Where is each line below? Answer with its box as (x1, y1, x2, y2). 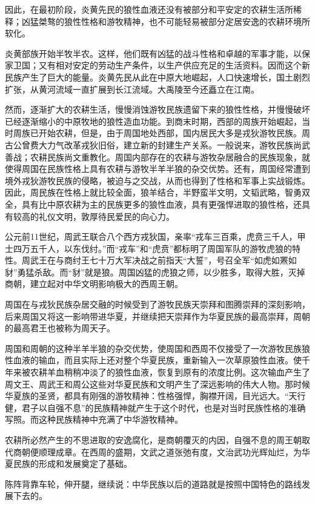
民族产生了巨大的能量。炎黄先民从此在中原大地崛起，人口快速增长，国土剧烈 (5, 70, 310, 83)
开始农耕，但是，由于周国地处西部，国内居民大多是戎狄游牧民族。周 (38, 127, 310, 139)
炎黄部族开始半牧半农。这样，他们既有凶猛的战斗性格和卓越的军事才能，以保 (5, 47, 310, 59)
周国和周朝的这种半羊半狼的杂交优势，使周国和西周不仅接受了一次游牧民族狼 (5, 342, 310, 354)
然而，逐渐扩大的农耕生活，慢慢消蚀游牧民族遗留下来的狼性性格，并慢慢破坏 (5, 103, 310, 116)
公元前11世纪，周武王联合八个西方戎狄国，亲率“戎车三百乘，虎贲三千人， (5, 230, 297, 243)
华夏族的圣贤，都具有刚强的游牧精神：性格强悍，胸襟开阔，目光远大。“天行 (5, 389, 306, 402)
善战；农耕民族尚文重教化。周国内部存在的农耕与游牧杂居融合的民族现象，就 (5, 150, 310, 163)
